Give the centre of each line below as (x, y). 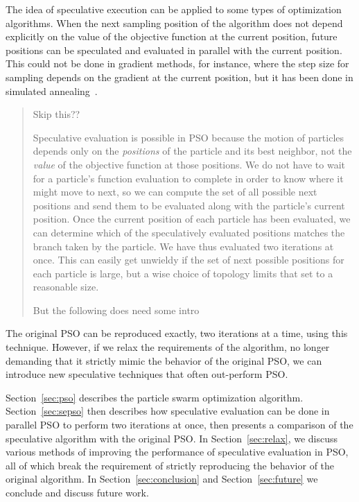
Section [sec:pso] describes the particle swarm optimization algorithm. (155, 397)
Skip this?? (56, 114)
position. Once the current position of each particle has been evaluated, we (192, 219)
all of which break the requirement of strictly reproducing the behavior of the (170, 465)
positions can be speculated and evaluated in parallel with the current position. (174, 50)
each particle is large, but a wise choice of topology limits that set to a (183, 273)
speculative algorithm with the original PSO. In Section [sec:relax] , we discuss (172, 438)
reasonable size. (66, 287)
